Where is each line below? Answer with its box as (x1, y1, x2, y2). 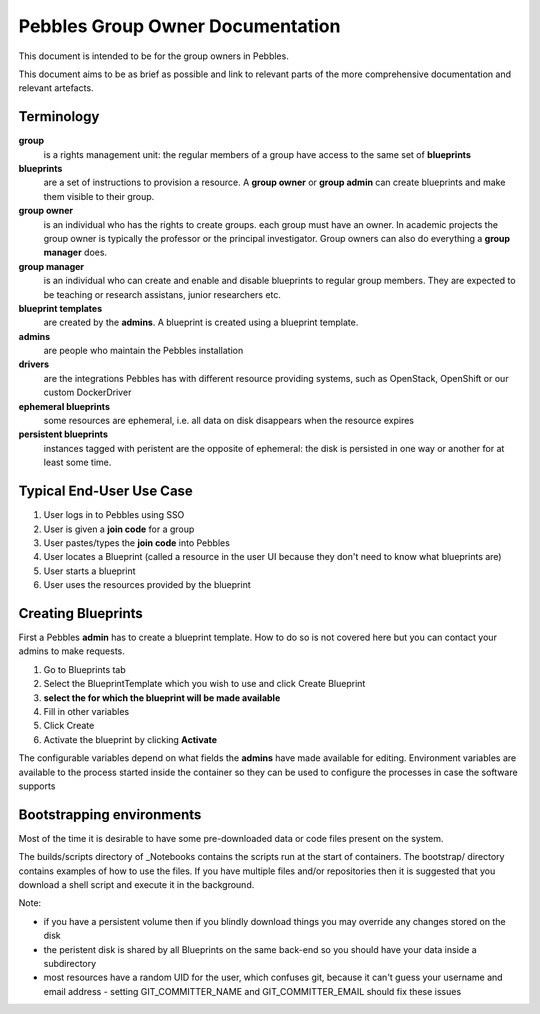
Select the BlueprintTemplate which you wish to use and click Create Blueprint (43, 678, 366, 690)
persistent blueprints (18, 428, 109, 440)
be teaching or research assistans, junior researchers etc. (43, 288, 282, 300)
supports (18, 780, 56, 792)
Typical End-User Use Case (18, 483, 194, 500)
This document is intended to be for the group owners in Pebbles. (18, 50, 289, 62)
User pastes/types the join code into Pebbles (43, 536, 230, 549)
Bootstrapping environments (18, 806, 202, 823)
